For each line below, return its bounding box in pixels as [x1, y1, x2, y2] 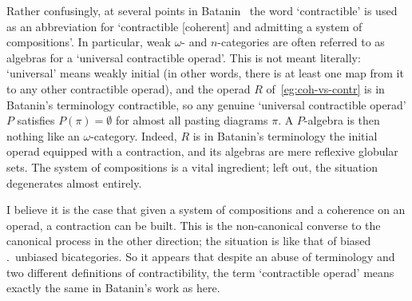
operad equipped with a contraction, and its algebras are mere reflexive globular [6, 143, 398, 160]
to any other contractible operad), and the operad [6, 80, 251, 97]
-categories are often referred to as [217, 34, 385, 50]
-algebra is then [303, 112, 380, 129]
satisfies [17, 112, 55, 129]
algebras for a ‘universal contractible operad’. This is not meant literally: [6, 49, 361, 65]
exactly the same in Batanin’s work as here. [6, 279, 220, 296]
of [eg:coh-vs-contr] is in [266, 80, 385, 97]
